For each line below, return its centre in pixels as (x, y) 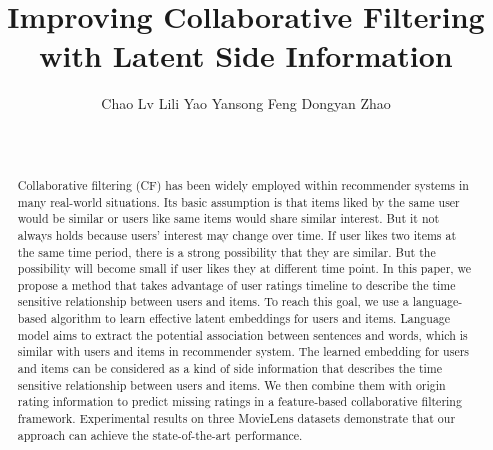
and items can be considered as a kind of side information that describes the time (230, 368)
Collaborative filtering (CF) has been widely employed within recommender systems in (243, 184)
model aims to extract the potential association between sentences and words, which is (242, 334)
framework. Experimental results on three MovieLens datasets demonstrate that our (236, 418)
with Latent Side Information (246, 55)
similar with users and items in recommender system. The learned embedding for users (243, 351)
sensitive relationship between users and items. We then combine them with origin (231, 384)
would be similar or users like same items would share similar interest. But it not (228, 218)
